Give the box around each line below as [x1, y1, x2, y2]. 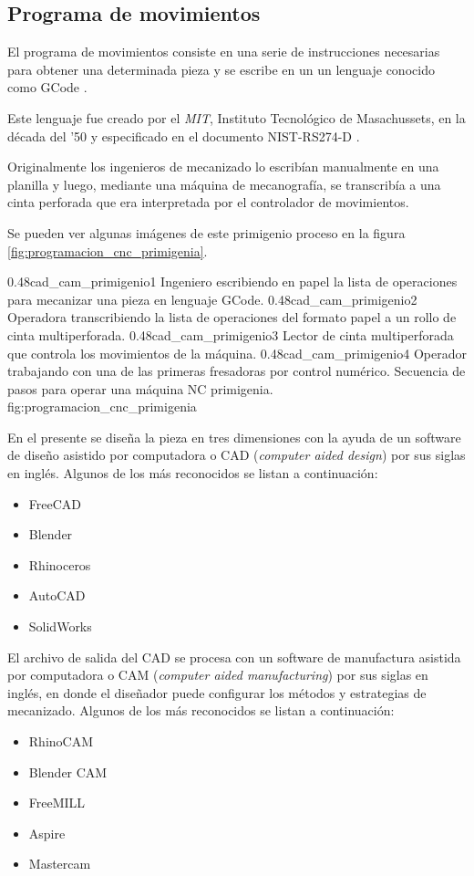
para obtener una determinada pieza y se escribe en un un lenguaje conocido [7, 59, 435, 78]
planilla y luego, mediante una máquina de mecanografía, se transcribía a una [7, 174, 441, 193]
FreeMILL [28, 793, 86, 812]
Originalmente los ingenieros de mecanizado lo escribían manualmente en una [7, 157, 439, 176]
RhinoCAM [28, 732, 94, 751]
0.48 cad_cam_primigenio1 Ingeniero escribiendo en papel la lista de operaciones [7, 272, 458, 291]
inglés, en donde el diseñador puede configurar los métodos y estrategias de [7, 683, 427, 702]
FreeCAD [28, 494, 82, 513]
